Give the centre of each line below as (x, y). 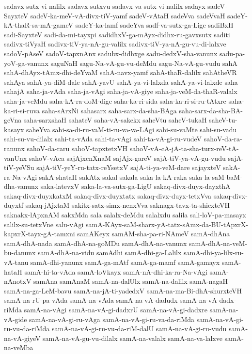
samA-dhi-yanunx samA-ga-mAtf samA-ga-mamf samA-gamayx (125, 262)
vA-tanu (16, 262)
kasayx (14, 129)
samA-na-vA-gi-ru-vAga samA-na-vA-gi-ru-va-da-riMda (112, 319)
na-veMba (19, 347)
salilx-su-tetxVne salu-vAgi (44, 224)
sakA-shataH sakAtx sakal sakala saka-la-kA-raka (113, 177)
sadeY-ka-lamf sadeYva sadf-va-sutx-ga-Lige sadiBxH (154, 25)
